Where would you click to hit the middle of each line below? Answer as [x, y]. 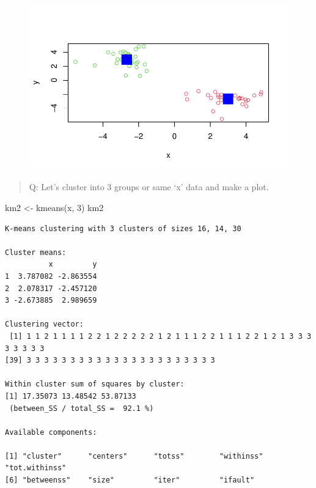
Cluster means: [36, 252]
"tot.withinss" [36, 468]
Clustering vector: [44, 324]
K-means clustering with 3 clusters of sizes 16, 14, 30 [123, 228]
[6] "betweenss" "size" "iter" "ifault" [130, 480]
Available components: [51, 432]
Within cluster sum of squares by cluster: [95, 384]
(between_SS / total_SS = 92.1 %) [82, 408]
